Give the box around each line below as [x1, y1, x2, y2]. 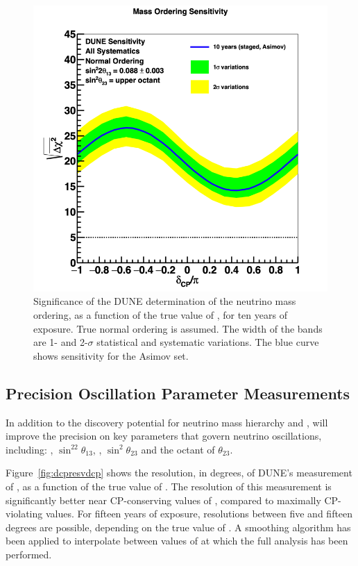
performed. [6, 547, 52, 561]
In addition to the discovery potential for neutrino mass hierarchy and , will [6, 415, 328, 429]
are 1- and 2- [33, 335, 88, 349]
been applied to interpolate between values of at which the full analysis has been [6, 533, 348, 548]
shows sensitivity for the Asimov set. [33, 348, 189, 363]
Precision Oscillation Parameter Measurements [6, 382, 350, 403]
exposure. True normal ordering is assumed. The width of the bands [33, 321, 323, 335]
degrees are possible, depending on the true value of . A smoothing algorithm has [6, 519, 351, 534]
